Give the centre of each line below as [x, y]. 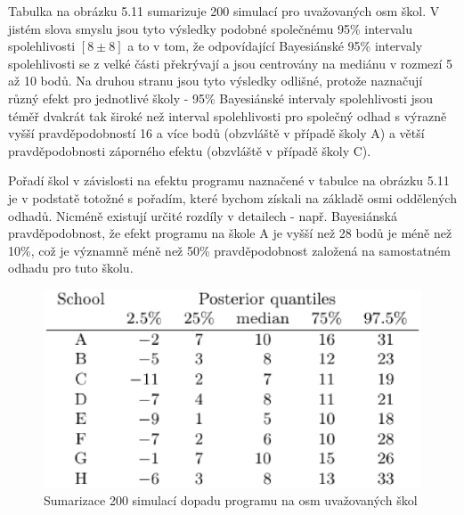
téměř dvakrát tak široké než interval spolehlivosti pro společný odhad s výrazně [228, 115]
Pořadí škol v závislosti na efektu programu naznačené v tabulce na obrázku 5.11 [229, 180]
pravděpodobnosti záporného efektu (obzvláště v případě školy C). [190, 150]
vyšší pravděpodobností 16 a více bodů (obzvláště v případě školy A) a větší [216, 133]
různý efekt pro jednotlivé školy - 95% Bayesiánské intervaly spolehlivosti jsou [221, 98]
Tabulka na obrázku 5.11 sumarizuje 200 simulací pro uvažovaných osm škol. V [224, 11]
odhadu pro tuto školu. [71, 268]
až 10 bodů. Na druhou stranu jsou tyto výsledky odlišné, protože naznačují [216, 81]
